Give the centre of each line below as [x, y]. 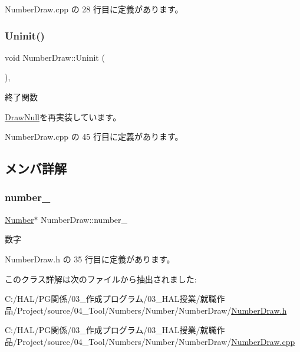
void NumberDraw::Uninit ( [55, 57]
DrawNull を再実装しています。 [63, 116]
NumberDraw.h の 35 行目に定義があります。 [90, 259]
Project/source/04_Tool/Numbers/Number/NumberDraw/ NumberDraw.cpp [156, 341]
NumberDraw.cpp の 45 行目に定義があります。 [94, 136]
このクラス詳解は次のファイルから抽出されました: [101, 279]
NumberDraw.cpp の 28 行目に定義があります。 [94, 9]
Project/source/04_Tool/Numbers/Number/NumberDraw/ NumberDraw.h [152, 310]
